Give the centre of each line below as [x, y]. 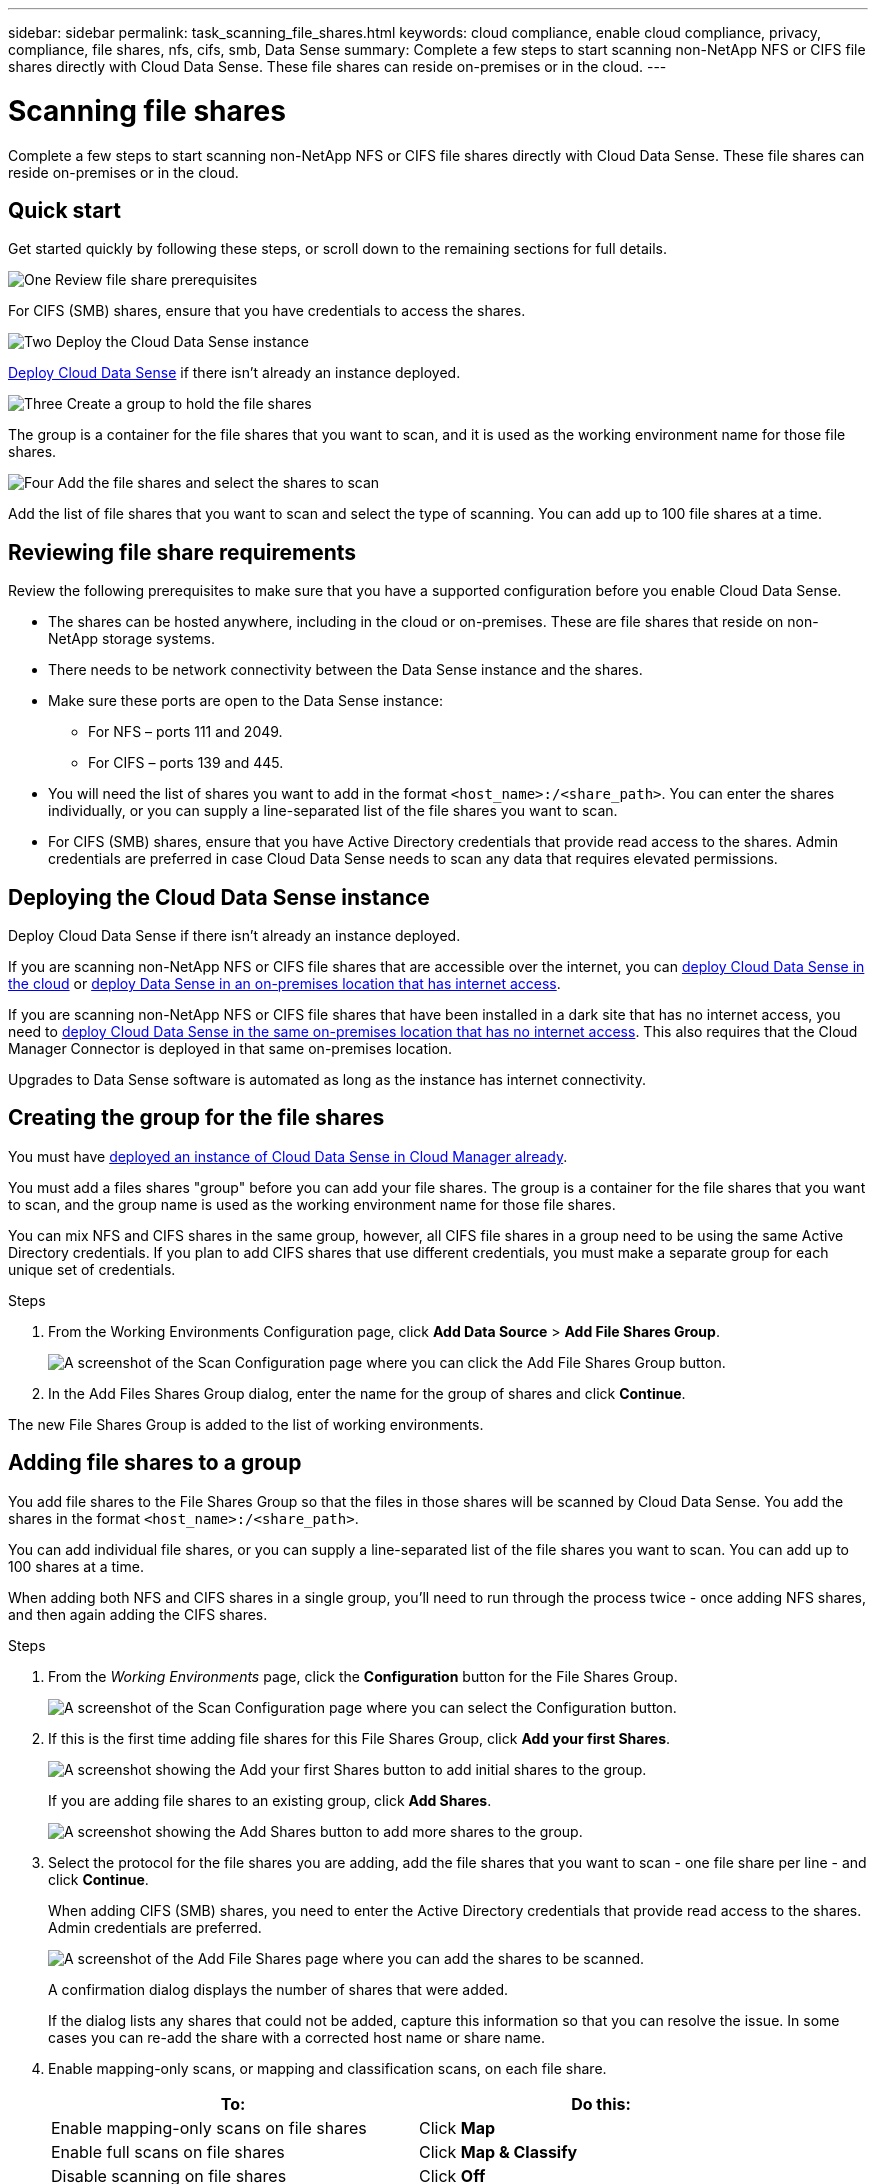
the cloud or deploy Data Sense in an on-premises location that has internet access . [284, 984]
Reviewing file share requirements [182, 552]
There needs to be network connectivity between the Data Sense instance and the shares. [345, 670]
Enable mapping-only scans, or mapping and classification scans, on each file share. [327, 2068]
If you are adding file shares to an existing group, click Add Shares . [270, 1800]
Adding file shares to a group [155, 1463]
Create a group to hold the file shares [189, 404]
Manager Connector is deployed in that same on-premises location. [230, 1049]
